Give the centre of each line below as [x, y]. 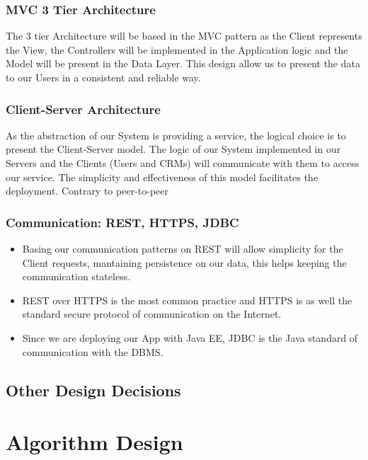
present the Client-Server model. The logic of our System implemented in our [173, 149]
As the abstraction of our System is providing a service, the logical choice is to [176, 135]
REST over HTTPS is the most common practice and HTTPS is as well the [187, 300]
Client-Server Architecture [83, 109]
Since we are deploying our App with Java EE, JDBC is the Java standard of [190, 337]
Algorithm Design [94, 442]
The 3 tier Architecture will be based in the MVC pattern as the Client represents [184, 36]
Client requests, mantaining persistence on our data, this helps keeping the [184, 262]
